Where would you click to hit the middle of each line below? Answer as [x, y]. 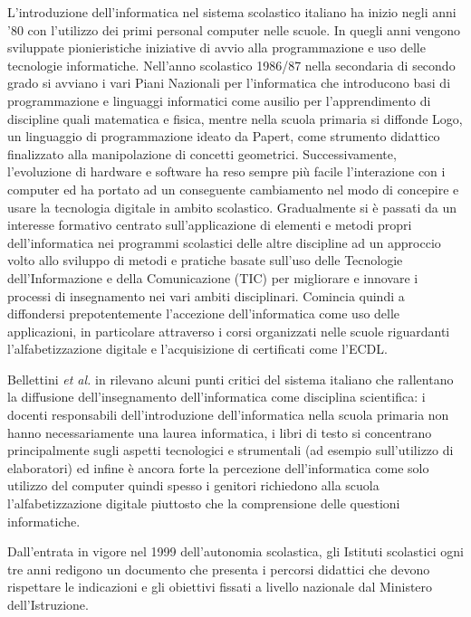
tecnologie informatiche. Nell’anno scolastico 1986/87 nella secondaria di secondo [231, 65]
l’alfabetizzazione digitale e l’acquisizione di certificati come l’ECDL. [197, 349]
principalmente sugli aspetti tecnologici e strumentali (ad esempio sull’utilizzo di [231, 450]
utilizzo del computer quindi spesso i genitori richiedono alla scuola [193, 485]
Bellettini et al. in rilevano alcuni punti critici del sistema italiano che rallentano [231, 379]
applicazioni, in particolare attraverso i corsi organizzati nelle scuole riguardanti [229, 331]
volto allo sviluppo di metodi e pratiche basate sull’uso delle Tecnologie [205, 260]
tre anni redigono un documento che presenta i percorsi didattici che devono [219, 569]
